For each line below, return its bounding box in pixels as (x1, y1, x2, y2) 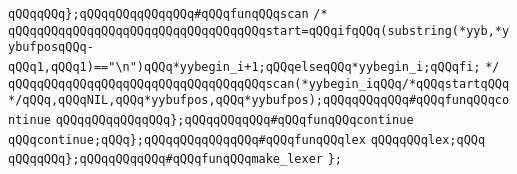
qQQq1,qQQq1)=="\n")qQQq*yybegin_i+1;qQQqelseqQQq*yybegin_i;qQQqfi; (8, 59, 481, 74)
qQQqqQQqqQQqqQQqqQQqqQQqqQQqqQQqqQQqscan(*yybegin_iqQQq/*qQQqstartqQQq (8, 76, 510, 91)
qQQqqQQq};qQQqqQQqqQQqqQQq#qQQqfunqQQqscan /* (8, 7, 328, 21)
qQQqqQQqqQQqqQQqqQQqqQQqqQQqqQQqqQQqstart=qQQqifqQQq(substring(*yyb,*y (8, 23, 510, 38)
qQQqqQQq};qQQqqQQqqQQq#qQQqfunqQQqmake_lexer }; (8, 152, 342, 167)
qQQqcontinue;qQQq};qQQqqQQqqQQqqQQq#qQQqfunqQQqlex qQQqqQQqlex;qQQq (8, 132, 486, 147)
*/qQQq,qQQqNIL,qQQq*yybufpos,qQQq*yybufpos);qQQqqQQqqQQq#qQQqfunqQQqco (8, 93, 510, 108)
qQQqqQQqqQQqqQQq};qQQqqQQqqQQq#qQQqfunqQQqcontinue (55, 112, 414, 127)
